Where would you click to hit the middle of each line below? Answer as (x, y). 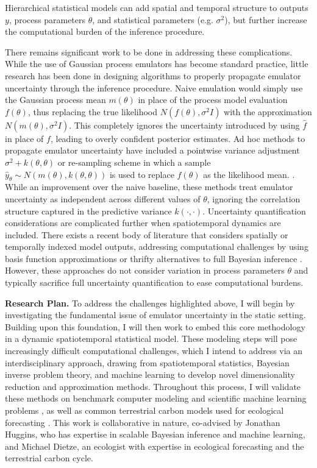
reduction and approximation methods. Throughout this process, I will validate (153, 386)
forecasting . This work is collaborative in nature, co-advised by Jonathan (143, 422)
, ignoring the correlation (254, 198)
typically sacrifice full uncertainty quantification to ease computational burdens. (154, 282)
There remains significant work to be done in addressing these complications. (149, 51)
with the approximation (268, 111)
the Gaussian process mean (55, 100)
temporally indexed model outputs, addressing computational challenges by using (157, 246)
